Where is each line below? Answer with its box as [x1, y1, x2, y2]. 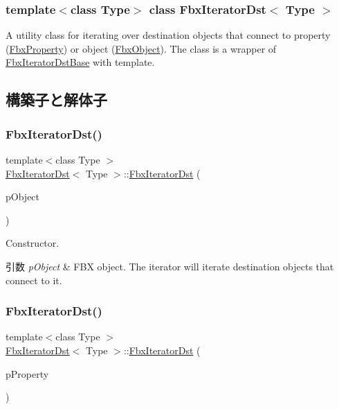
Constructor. [6, 236, 59, 250]
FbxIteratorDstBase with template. [6, 55, 155, 69]
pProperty [6, 366, 49, 381]
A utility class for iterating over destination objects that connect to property [6, 28, 331, 42]
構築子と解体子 [6, 89, 107, 110]
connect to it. [6, 272, 62, 287]
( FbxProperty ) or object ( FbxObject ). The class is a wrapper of [6, 41, 277, 55]
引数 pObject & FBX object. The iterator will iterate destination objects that [6, 259, 334, 273]
